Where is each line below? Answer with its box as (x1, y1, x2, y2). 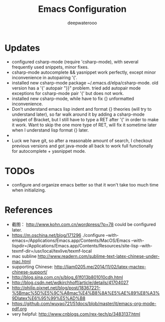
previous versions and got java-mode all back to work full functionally (11, 142, 154, 149)
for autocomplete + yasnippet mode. (11, 148, 86, 154)
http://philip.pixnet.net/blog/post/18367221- (11, 284, 101, 290)
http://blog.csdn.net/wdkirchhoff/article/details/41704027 (11, 279, 129, 285)
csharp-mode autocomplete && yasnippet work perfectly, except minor (11, 69, 156, 75)
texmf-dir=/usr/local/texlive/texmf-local (11, 248, 92, 254)
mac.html (11, 258, 31, 264)
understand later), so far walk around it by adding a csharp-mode (11, 111, 145, 117)
